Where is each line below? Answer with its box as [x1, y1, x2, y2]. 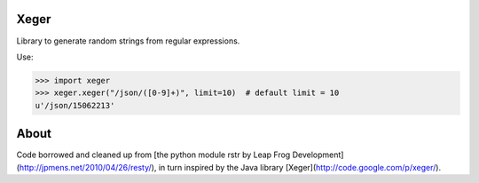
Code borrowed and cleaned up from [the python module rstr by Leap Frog [16, 149, 291, 160]
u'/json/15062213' [35, 100, 115, 110]
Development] [292, 149, 344, 160]
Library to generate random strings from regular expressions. [16, 36, 240, 46]
